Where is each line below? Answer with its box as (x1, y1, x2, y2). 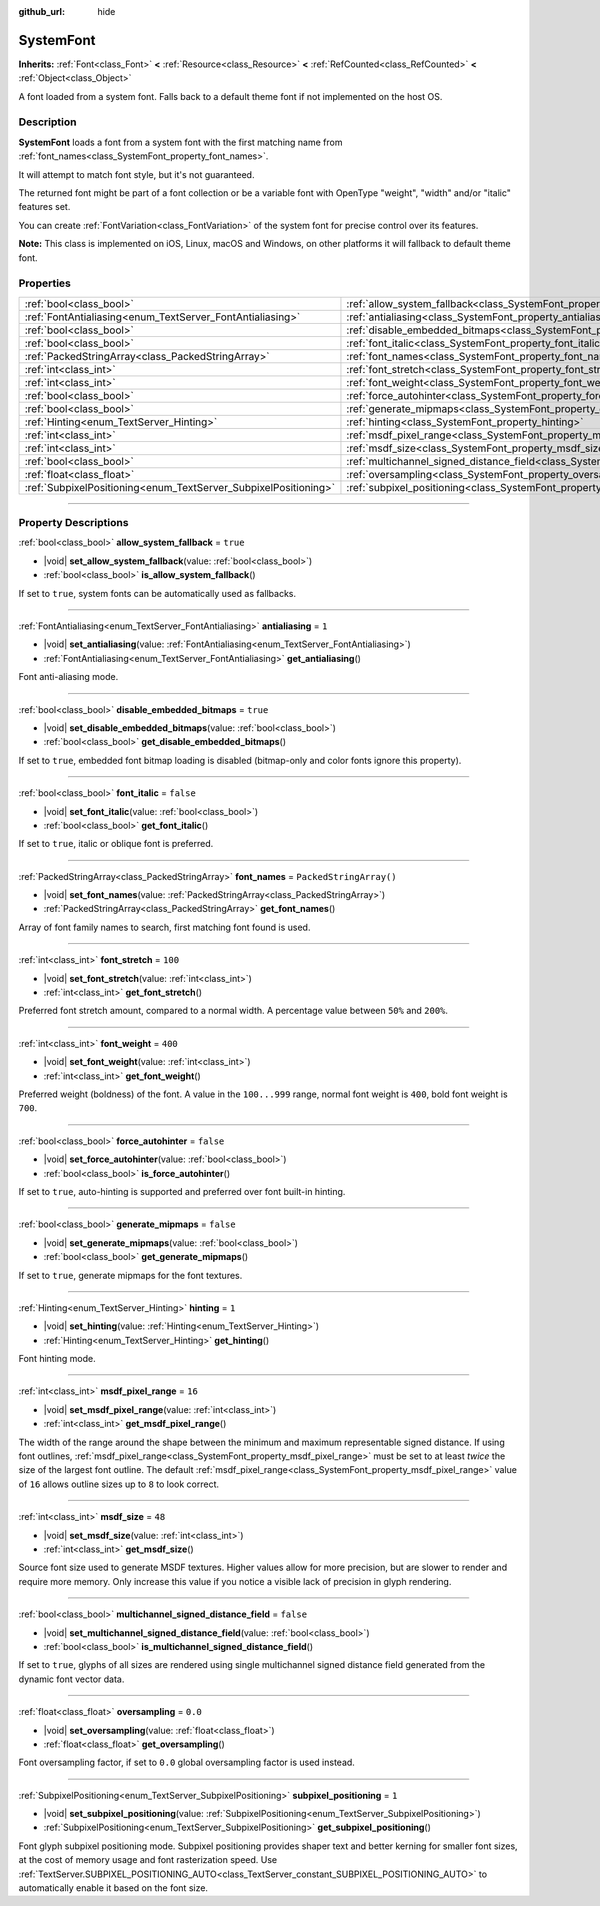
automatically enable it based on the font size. (18, 1882, 209, 1894)
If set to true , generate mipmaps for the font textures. (18, 1269, 243, 1281)
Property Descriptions (18, 516, 129, 530)
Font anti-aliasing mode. (18, 671, 119, 683)
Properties (18, 276, 72, 290)
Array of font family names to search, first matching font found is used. (18, 921, 311, 933)
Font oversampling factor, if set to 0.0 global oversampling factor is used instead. (18, 1756, 355, 1769)
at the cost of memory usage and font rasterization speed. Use (18, 1854, 278, 1866)
